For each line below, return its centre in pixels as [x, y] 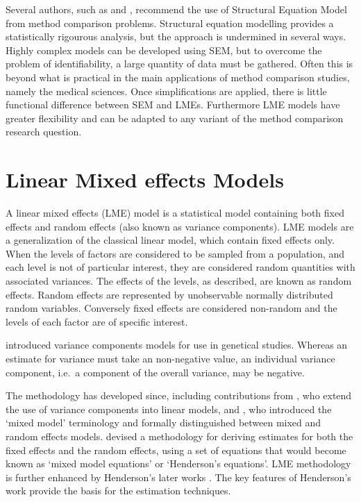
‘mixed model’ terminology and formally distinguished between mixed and [163, 422]
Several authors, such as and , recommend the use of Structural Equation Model [176, 9]
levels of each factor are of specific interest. [97, 321]
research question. [44, 132]
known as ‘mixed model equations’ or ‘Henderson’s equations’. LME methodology [178, 463]
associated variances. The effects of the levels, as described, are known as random [179, 281]
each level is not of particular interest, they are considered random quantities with [180, 267]
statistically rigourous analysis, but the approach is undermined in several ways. [176, 36]
